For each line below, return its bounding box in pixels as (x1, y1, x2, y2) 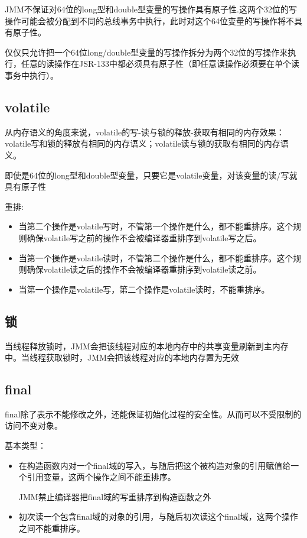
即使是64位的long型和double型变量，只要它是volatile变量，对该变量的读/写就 (5, 168, 298, 181)
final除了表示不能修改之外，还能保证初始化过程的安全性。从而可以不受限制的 (5, 407, 302, 420)
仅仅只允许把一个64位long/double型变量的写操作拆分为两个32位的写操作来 (5, 46, 288, 58)
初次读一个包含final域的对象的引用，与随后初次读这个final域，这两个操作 (18, 510, 298, 523)
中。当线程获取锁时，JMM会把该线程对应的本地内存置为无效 (5, 351, 239, 364)
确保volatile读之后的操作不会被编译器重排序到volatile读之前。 (27, 263, 262, 276)
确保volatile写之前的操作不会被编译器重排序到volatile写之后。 (27, 231, 262, 244)
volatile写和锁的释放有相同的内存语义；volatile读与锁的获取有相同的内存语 (5, 137, 289, 150)
